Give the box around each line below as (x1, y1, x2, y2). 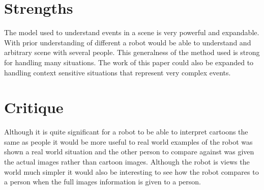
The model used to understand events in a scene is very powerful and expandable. (4, 27, 259, 38)
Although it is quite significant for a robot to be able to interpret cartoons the (4, 126, 248, 137)
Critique (4, 97, 64, 118)
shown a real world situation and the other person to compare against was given (4, 146, 254, 157)
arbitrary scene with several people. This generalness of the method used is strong (4, 47, 260, 58)
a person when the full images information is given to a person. (4, 176, 201, 187)
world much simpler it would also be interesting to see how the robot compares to (4, 166, 259, 177)
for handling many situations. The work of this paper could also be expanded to (4, 57, 254, 67)
